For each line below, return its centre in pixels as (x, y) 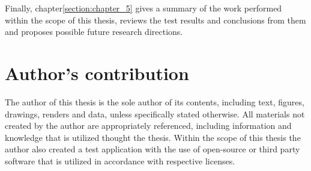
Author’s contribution (97, 73)
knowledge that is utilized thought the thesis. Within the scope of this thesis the (153, 137)
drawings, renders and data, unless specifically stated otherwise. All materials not (155, 113)
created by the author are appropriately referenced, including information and (148, 126)
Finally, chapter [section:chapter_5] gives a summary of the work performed (143, 8)
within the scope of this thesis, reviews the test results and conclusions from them (155, 20)
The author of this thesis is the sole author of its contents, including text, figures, (155, 101)
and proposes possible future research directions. (94, 32)
